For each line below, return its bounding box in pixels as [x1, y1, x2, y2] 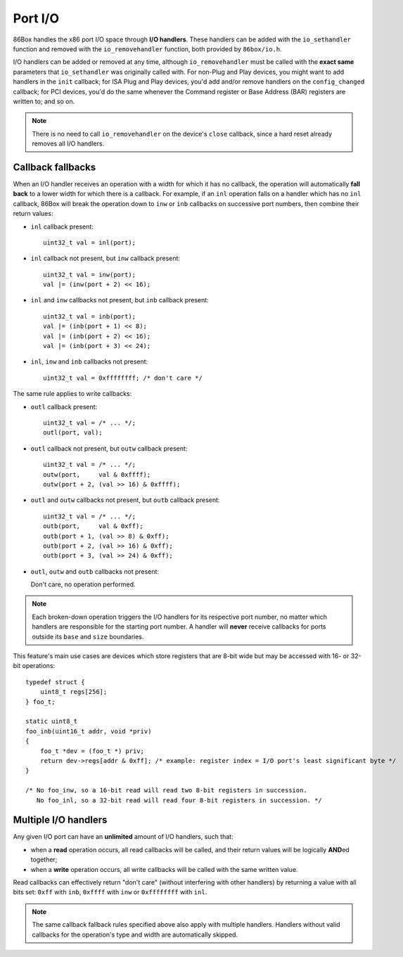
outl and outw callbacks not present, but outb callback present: [30, 496, 220, 504]
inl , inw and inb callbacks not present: [30, 357, 148, 366]
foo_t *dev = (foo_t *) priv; [39, 747, 144, 755]
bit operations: [13, 662, 56, 670]
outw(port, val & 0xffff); [43, 470, 151, 478]
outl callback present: [30, 402, 98, 411]
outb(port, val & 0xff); [43, 522, 143, 530]
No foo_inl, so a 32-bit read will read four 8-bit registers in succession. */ [36, 796, 323, 804]
